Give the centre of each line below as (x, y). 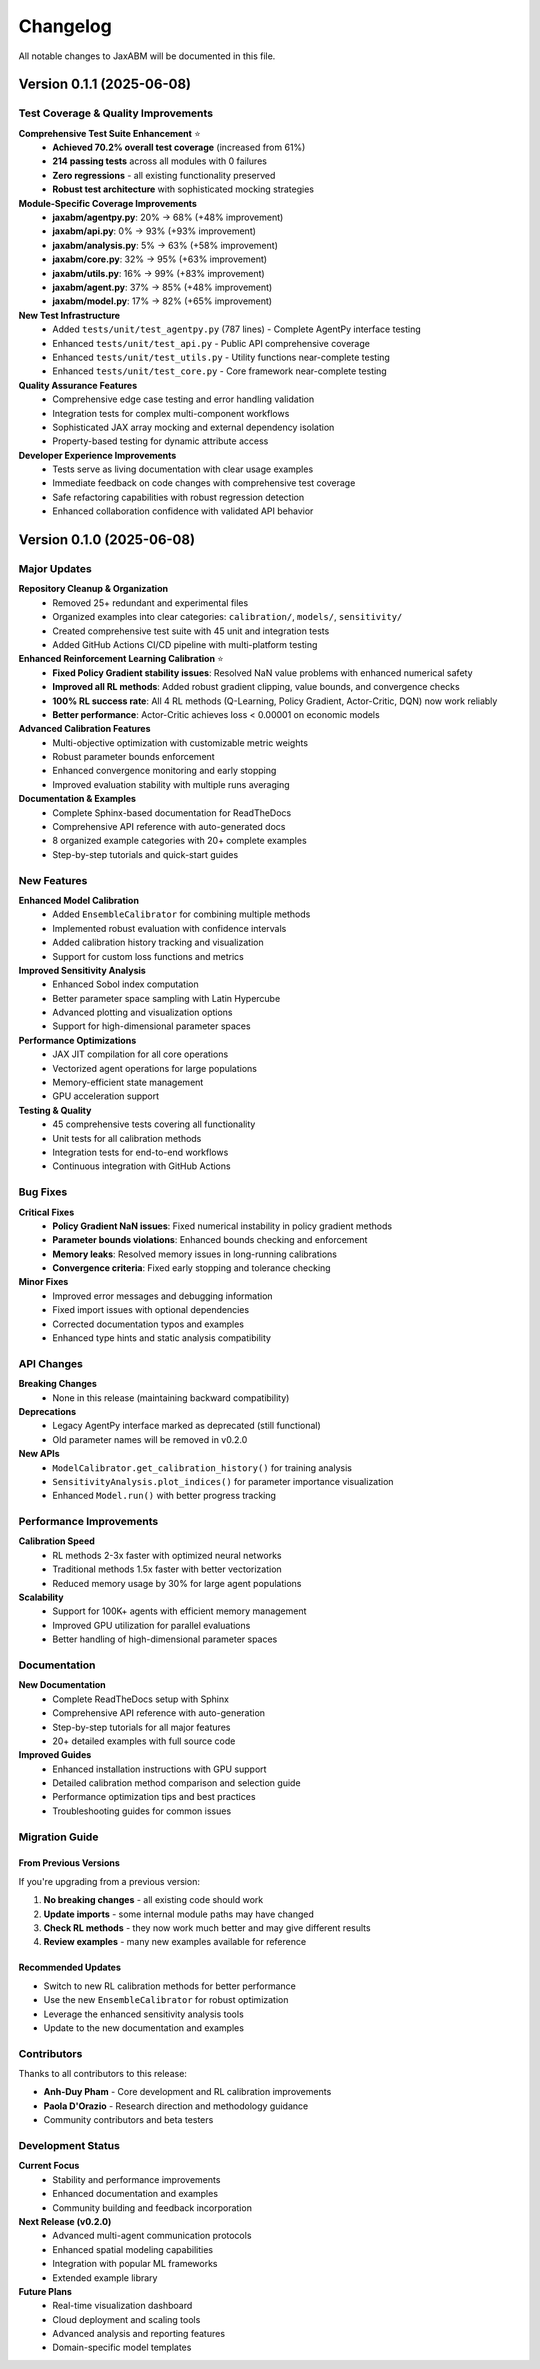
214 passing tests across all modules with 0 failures (159, 161)
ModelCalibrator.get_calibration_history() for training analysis (202, 1467)
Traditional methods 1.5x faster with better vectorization (167, 1569)
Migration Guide (58, 1837)
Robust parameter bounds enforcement (133, 757)
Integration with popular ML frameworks (135, 2264)
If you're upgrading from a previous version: (109, 1881)
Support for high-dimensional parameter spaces (151, 1026)
